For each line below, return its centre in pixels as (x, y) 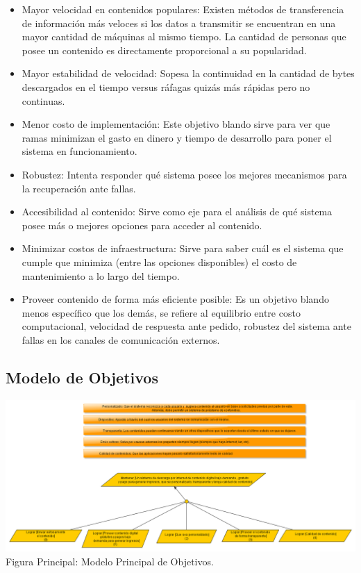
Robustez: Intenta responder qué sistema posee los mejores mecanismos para (184, 174)
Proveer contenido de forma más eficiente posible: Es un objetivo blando (175, 299)
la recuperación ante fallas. (79, 188)
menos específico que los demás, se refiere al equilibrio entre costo (161, 312)
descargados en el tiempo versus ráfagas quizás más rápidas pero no (166, 86)
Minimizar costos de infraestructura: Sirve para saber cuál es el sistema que (183, 248)
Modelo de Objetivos (82, 377)
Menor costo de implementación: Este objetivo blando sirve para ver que (176, 124)
